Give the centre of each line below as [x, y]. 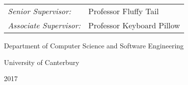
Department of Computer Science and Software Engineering [94, 45]
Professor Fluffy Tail [124, 11]
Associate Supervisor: [44, 25]
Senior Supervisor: [40, 11]
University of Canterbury [42, 62]
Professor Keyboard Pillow [134, 25]
